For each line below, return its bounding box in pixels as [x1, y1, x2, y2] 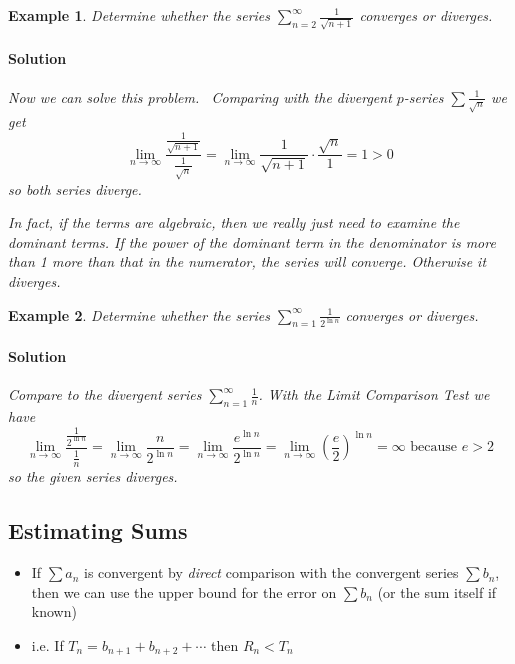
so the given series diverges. [8, 466, 178, 487]
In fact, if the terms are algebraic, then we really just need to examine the [8, 212, 460, 233]
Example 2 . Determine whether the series [8, 304, 271, 325]
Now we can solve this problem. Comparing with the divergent [8, 86, 392, 107]
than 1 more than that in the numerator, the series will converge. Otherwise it [8, 251, 487, 272]
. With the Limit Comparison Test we [258, 384, 490, 405]
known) [31, 601, 77, 622]
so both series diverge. [8, 178, 142, 199]
